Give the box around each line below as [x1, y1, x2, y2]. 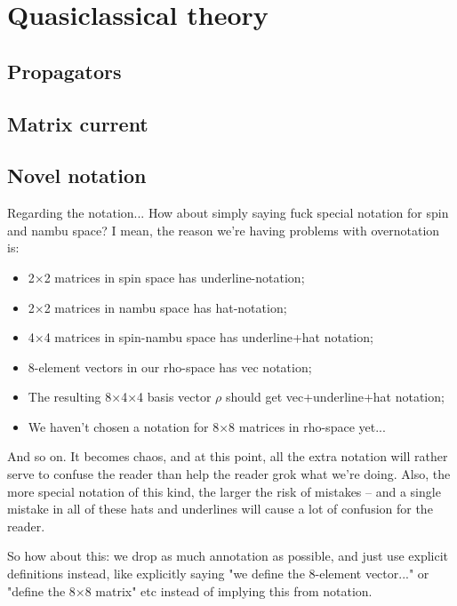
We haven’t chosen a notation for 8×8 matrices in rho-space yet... [28, 417, 386, 435]
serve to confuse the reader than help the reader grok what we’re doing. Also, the [7, 465, 451, 483]
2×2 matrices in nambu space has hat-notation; [28, 298, 287, 316]
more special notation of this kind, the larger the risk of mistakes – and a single [7, 482, 441, 500]
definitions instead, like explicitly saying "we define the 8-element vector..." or [7, 564, 429, 583]
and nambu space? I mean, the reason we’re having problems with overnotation [7, 220, 440, 239]
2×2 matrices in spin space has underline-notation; [28, 267, 305, 286]
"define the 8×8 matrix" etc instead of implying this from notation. [7, 581, 373, 600]
